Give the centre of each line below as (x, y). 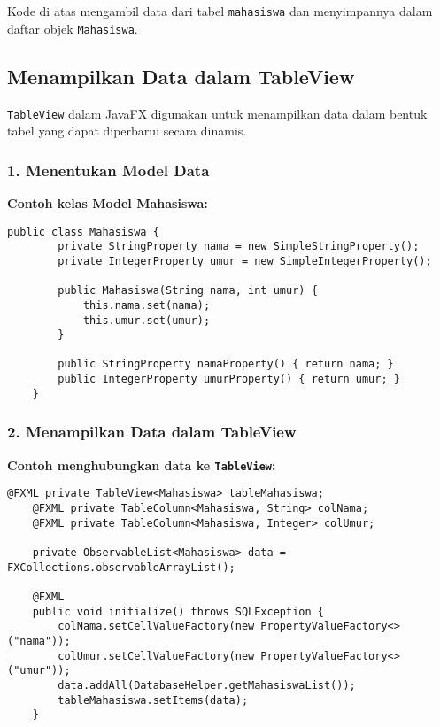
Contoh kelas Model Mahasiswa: (108, 202)
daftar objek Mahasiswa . (73, 28)
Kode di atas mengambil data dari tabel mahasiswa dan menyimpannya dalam (220, 11)
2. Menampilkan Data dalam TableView (152, 432)
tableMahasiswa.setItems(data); (153, 700)
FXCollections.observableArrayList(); (121, 567)
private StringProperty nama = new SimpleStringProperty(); (239, 247)
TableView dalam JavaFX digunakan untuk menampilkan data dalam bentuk (217, 113)
